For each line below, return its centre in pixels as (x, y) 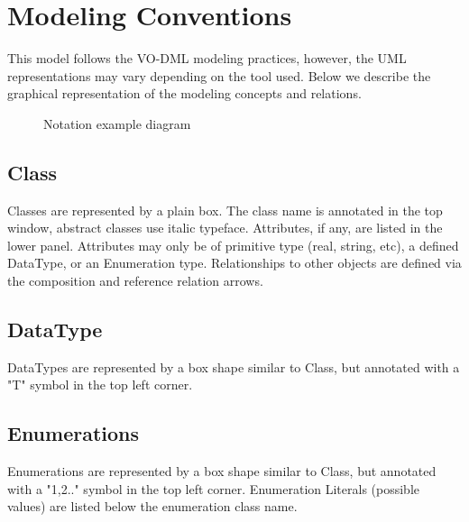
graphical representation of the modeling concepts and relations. (184, 93)
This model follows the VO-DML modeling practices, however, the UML (207, 58)
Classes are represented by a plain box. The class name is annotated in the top (225, 210)
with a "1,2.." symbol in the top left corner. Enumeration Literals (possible (214, 488)
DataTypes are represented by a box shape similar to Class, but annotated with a (234, 366)
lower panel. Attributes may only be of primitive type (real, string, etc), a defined (233, 245)
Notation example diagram (117, 123)
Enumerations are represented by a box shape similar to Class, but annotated (222, 471)
